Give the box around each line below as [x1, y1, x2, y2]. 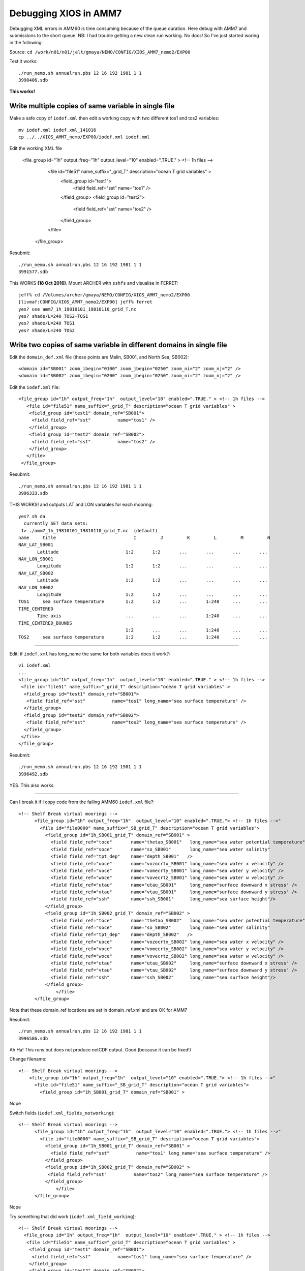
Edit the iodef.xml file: [9, 384, 60, 390]
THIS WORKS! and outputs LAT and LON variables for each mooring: [9, 501, 153, 508]
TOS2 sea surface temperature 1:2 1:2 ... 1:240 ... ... [18, 634, 268, 640]
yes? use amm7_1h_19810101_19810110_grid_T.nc [18, 306, 137, 312]
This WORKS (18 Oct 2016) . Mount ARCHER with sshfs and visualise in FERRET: [9, 280, 179, 286]
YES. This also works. [9, 782, 55, 788]
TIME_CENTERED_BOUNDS [18, 620, 72, 626]
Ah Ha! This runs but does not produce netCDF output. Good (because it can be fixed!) [9, 1046, 192, 1052]
